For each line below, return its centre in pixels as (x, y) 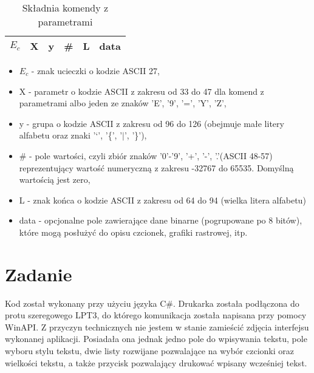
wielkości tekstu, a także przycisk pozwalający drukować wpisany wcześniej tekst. (156, 362)
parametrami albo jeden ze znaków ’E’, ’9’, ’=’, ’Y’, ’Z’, (123, 103)
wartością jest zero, (55, 180)
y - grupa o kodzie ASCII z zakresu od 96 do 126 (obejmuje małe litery (152, 123)
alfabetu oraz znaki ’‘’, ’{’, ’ (71, 135)
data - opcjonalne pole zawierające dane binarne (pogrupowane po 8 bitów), (161, 220)
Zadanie (39, 274)
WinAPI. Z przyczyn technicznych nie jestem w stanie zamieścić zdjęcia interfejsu (157, 327)
